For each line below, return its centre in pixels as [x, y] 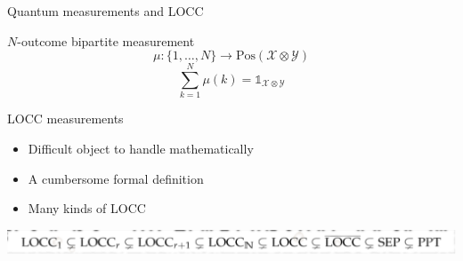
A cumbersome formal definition [116, 178]
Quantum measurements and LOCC [106, 11]
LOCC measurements [65, 119]
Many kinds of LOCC [87, 208]
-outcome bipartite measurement [106, 40]
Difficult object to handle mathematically [141, 148]
